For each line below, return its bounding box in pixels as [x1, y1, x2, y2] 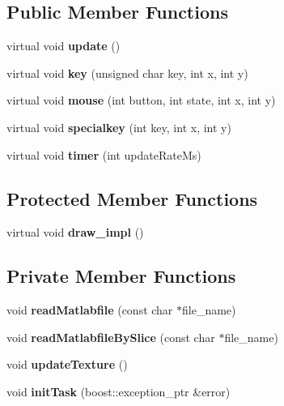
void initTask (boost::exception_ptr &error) [6, 382, 231, 400]
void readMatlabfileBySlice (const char [6, 328, 215, 345]
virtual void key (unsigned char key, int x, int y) [6, 64, 248, 81]
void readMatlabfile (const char [6, 301, 173, 318]
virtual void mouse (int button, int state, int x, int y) [6, 92, 276, 109]
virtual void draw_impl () [6, 224, 144, 241]
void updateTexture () [6, 356, 128, 373]
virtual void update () [6, 37, 121, 54]
